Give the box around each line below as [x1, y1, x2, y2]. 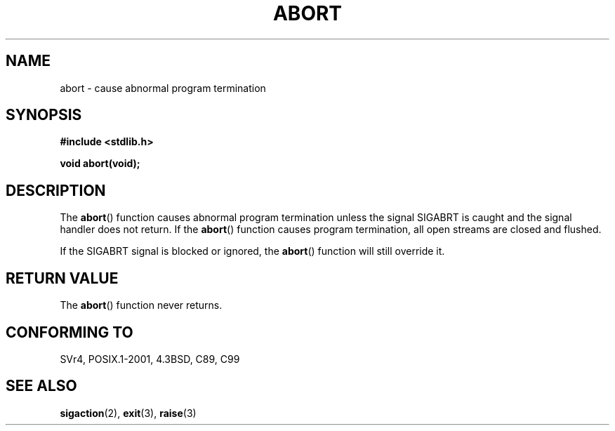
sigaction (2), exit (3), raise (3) [60, 406, 197, 419]
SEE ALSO [6, 377, 77, 395]
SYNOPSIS [6, 106, 82, 124]
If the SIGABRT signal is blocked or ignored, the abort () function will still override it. [60, 245, 445, 258]
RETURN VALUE [6, 269, 119, 287]
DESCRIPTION [6, 181, 106, 199]
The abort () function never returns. [60, 299, 223, 312]
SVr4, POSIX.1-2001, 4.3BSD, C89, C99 [60, 352, 240, 365]
